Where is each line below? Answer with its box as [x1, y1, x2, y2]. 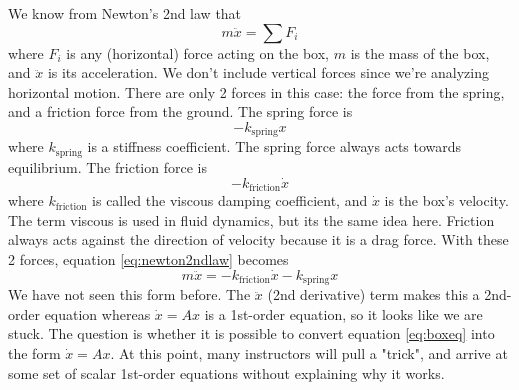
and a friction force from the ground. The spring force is [8, 101, 353, 122]
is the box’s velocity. [384, 190, 509, 211]
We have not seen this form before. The [8, 284, 251, 305]
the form [8, 342, 61, 363]
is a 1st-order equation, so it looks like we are [204, 303, 483, 324]
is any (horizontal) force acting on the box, [66, 42, 330, 63]
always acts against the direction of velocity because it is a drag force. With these [8, 229, 509, 250]
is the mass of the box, [350, 42, 490, 63]
